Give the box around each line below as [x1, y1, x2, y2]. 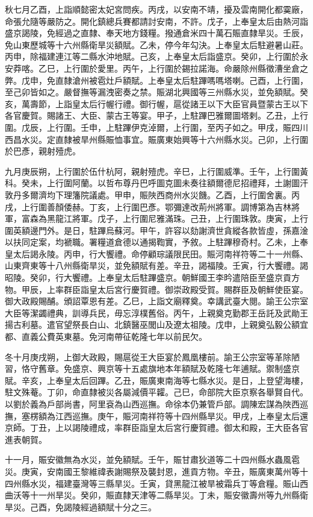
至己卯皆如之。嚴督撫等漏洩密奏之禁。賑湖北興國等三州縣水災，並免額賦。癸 [5, 86, 308, 98]
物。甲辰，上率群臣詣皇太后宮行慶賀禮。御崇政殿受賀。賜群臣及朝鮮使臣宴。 [5, 283, 308, 295]
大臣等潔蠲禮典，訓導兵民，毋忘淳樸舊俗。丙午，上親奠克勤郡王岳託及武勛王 [5, 306, 308, 319]
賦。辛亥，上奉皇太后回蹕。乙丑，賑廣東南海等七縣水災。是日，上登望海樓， [5, 374, 308, 386]
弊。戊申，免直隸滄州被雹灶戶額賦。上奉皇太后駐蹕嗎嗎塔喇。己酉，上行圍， [5, 74, 308, 86]
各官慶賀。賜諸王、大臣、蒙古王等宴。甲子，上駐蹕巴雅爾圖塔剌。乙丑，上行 [5, 109, 308, 122]
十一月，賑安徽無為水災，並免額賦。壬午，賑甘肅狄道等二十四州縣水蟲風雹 [5, 453, 300, 466]
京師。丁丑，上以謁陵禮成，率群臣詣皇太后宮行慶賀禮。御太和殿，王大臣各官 [5, 421, 308, 434]
